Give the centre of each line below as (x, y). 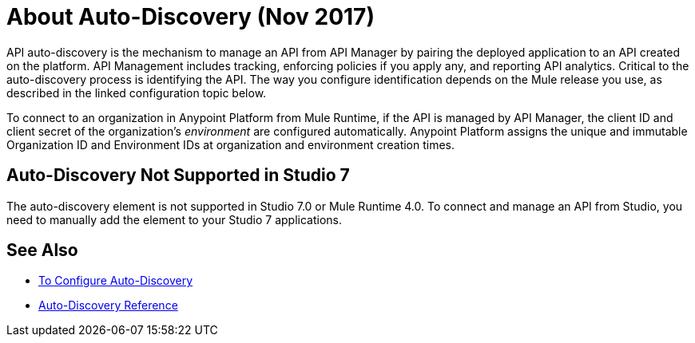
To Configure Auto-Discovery (116, 281)
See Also (42, 250)
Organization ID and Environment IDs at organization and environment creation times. (231, 144)
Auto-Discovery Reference (108, 306)
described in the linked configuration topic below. (137, 93)
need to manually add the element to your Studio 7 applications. (174, 219)
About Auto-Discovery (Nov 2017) (191, 17)
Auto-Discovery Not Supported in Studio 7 (178, 175)
